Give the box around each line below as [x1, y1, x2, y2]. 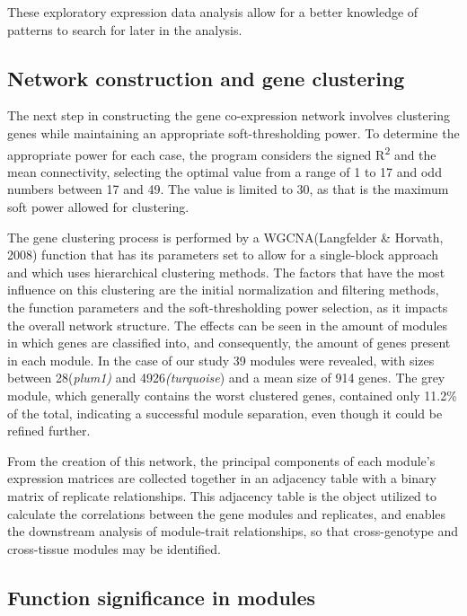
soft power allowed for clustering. [7, 198, 189, 216]
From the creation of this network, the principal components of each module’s [7, 451, 436, 470]
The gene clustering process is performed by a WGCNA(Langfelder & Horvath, [7, 227, 444, 246]
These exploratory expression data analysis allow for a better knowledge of [7, 3, 419, 21]
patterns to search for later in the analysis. [7, 20, 242, 39]
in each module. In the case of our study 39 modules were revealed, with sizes [7, 350, 435, 369]
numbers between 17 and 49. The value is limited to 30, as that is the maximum [7, 180, 449, 198]
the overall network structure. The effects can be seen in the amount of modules [7, 315, 448, 334]
